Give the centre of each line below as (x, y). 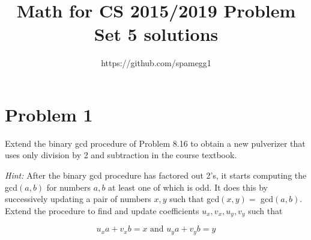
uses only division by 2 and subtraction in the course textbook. (121, 155)
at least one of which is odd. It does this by (188, 187)
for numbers (69, 187)
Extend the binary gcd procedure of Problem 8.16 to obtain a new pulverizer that (155, 143)
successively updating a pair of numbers (78, 199)
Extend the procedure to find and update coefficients (102, 210)
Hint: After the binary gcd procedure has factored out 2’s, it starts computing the (156, 175)
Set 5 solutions (156, 34)
